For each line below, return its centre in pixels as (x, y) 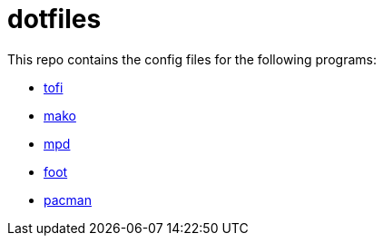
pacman (68, 199)
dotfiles (54, 19)
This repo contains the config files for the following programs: (192, 59)
